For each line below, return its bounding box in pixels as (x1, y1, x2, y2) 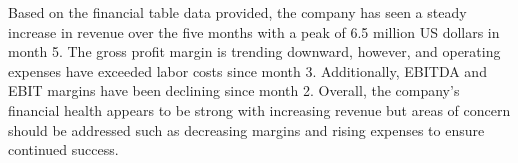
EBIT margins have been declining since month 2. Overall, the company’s (8, 80, 460, 101)
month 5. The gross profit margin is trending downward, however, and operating (8, 41, 501, 62)
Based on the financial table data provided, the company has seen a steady (8, 2, 467, 22)
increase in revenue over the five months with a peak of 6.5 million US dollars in (8, 21, 500, 42)
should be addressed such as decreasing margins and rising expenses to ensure (8, 119, 485, 140)
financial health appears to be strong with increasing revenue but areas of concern (8, 99, 511, 120)
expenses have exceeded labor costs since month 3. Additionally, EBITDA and (8, 60, 487, 81)
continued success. (8, 139, 119, 160)
